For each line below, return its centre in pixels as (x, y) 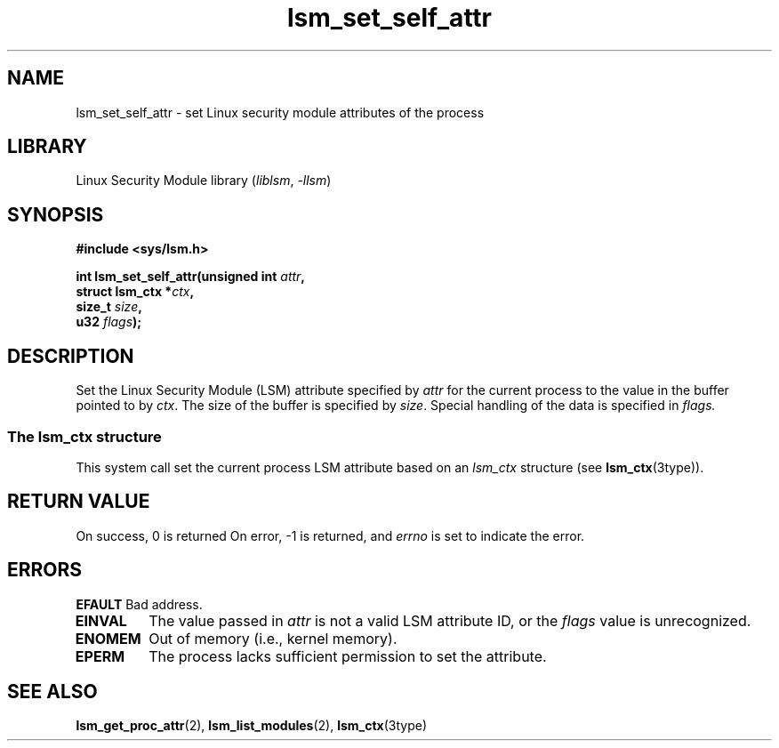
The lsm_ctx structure (84, 436)
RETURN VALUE (79, 502)
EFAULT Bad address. (139, 604)
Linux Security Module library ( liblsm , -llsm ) (204, 181)
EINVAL (101, 620)
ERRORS (45, 570)
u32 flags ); (109, 322)
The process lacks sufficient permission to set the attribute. (348, 656)
